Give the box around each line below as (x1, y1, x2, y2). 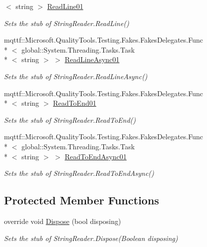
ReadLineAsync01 (64, 54, 119, 65)
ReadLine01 (47, 1, 83, 11)
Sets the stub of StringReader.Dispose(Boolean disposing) (4, 232, 178, 243)
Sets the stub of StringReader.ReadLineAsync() (4, 71, 147, 81)
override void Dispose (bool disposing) (4, 215, 121, 226)
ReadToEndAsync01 (64, 151, 127, 161)
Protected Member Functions (4, 192, 159, 208)
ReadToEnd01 (53, 98, 96, 108)
